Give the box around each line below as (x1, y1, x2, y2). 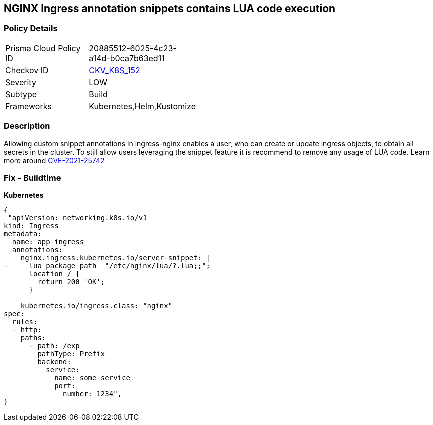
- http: (12, 326, 42, 334)
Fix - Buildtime (4, 172, 61, 183)
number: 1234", (63, 390, 122, 398)
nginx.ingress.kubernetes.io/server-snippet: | (20, 254, 211, 262)
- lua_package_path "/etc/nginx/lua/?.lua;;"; (4, 262, 211, 270)
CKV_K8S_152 (89, 65, 140, 75)
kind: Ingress (4, 222, 59, 230)
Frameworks (5, 101, 52, 111)
